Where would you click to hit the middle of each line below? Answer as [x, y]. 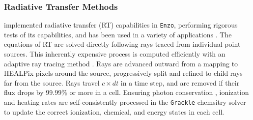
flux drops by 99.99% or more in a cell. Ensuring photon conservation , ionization [126, 92]
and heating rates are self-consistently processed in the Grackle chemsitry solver [125, 102]
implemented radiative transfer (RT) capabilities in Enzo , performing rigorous [121, 25]
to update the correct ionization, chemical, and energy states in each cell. [114, 111]
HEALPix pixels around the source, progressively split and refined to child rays [123, 73]
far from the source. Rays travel [52, 82]
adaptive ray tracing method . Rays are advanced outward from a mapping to [121, 63]
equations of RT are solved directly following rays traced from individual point [122, 44]
